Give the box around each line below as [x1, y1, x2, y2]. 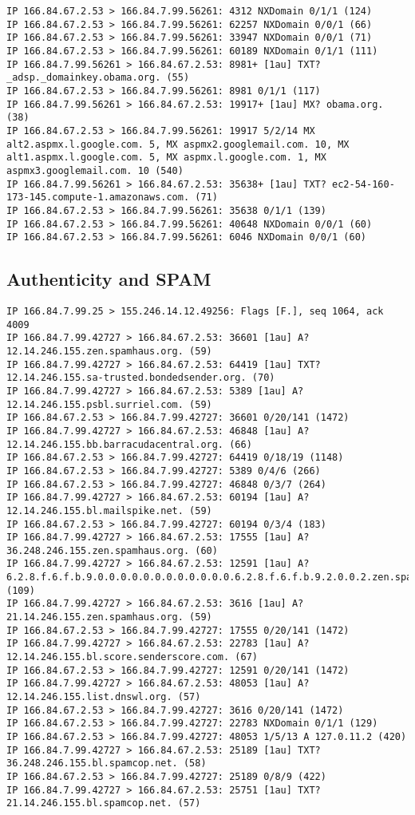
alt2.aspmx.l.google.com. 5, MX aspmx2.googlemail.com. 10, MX [6, 138, 350, 150]
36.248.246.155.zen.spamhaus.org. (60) [6, 544, 218, 556]
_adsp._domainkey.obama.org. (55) [6, 72, 190, 84]
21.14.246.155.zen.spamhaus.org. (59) [6, 611, 212, 623]
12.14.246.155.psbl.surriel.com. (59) [6, 398, 212, 410]
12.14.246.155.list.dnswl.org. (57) [6, 691, 201, 703]
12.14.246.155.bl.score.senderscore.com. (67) [6, 651, 258, 663]
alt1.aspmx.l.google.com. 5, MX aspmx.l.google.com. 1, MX [6, 152, 326, 164]
